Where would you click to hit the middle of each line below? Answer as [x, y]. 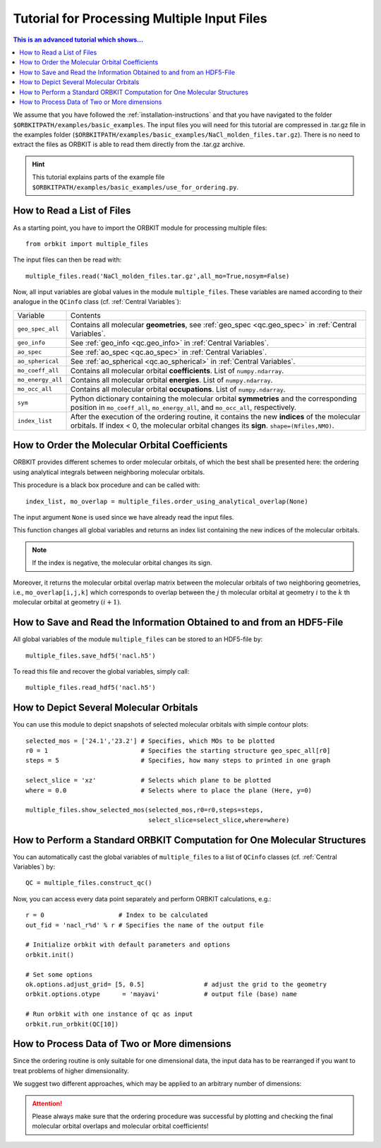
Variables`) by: [34, 867]
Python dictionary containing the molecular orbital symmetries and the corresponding [214, 398]
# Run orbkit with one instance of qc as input [109, 1014]
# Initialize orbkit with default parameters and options [128, 945]
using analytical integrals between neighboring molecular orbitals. [109, 472]
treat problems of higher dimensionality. [71, 1070]
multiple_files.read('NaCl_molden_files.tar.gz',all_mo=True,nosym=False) [158, 276]
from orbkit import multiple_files [87, 244]
